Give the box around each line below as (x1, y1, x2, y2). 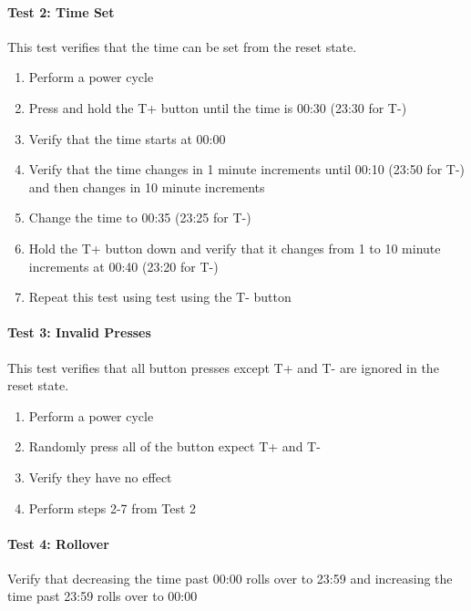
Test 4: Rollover (7, 533, 109, 553)
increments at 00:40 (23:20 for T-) (28, 256, 219, 275)
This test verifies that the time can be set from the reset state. (7, 36, 357, 56)
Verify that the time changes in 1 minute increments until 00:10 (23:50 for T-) (28, 160, 465, 179)
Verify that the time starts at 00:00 (28, 129, 226, 148)
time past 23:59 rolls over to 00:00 (7, 586, 198, 606)
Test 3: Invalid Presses (7, 323, 151, 342)
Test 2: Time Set (7, 2, 115, 21)
